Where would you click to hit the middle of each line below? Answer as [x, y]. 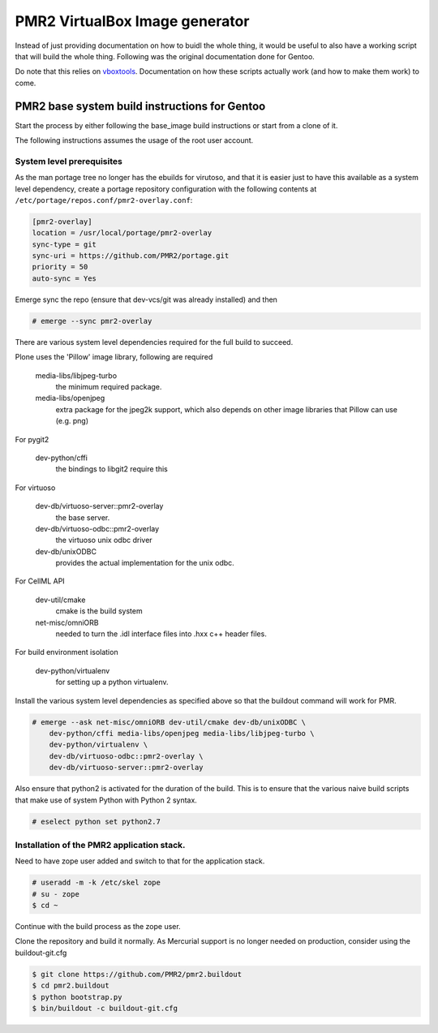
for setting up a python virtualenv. [112, 682]
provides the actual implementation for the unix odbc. [145, 563]
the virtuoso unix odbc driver [104, 540]
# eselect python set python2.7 [97, 821]
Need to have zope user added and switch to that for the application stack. [140, 861]
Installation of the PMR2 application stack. [100, 845]
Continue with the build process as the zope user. [98, 926]
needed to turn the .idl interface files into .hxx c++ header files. [161, 634]
